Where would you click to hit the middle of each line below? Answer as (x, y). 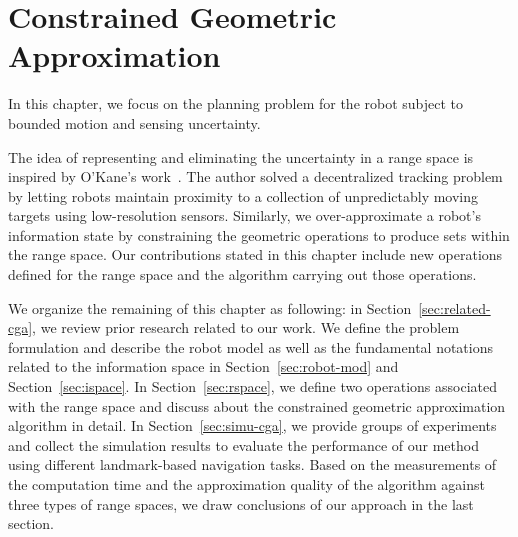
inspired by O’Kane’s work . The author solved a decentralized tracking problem (255, 176)
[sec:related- (454, 307)
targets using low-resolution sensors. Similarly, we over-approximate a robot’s (244, 215)
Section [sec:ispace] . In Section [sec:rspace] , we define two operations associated (253, 386)
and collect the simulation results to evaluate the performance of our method (243, 444)
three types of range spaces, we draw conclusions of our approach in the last (241, 503)
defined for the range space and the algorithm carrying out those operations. (242, 274)
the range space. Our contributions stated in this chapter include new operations (255, 254)
